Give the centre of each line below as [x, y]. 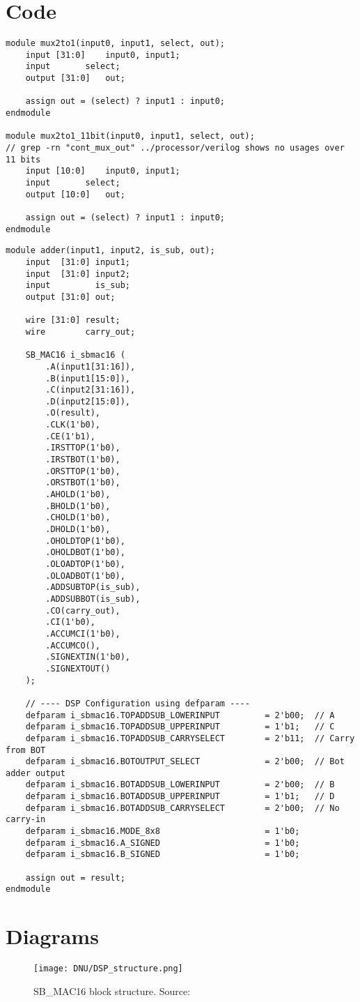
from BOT [26, 750]
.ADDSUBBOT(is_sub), [93, 599]
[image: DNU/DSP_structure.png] [108, 969]
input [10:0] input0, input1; [103, 171]
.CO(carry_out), [83, 610]
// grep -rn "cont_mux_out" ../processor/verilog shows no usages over [175, 148]
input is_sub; [78, 286]
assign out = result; [75, 878]
